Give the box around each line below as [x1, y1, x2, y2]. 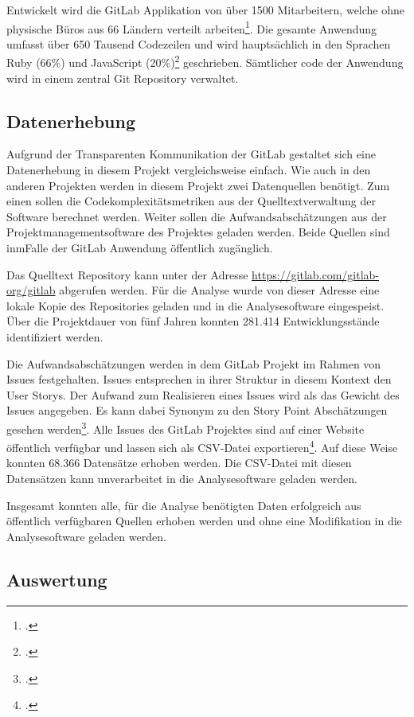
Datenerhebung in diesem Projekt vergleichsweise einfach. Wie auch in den [6, 162, 371, 178]
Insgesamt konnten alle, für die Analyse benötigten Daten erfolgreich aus [6, 497, 361, 513]
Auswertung [6, 567, 107, 591]
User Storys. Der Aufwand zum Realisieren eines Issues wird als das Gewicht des [6, 386, 400, 403]
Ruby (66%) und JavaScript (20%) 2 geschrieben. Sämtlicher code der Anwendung [6, 52, 404, 71]
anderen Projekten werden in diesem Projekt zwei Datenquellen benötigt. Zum [6, 177, 390, 193]
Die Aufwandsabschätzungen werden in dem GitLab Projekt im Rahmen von [6, 355, 381, 372]
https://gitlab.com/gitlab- [252, 266, 380, 283]
